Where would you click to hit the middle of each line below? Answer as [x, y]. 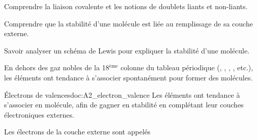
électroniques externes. [39, 114]
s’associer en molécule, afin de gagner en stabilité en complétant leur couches [124, 105]
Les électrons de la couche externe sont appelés [77, 132]
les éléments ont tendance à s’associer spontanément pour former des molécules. [128, 77]
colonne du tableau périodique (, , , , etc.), [187, 67]
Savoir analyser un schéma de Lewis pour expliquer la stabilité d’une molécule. [127, 50]
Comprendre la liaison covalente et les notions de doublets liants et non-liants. [126, 6]
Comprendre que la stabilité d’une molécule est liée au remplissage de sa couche [128, 23]
